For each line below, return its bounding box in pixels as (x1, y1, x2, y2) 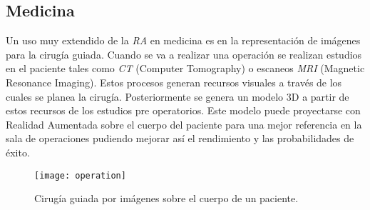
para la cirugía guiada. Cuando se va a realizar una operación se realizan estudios (6, 46, 362, 61)
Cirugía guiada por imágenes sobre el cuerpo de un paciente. (34, 191, 299, 206)
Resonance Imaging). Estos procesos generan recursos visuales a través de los (6, 74, 342, 89)
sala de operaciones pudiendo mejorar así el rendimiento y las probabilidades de (6, 131, 354, 146)
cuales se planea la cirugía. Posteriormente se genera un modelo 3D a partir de (6, 89, 349, 104)
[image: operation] (34, 170, 126, 181)
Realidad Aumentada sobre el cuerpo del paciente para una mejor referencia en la (6, 116, 362, 131)
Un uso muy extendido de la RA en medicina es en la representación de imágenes (6, 33, 361, 48)
